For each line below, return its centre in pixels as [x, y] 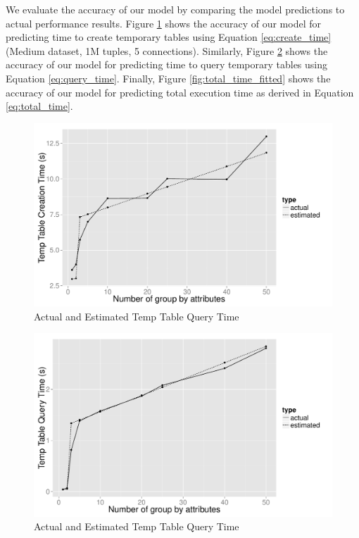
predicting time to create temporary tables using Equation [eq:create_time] [169, 37]
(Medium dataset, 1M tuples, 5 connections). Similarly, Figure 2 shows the [167, 50]
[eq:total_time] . [39, 106]
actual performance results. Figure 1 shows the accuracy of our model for [163, 23]
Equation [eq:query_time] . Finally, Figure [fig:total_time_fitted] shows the [168, 78]
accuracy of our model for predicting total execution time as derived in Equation [180, 92]
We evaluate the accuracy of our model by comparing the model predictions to [175, 9]
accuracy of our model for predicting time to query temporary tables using [167, 64]
